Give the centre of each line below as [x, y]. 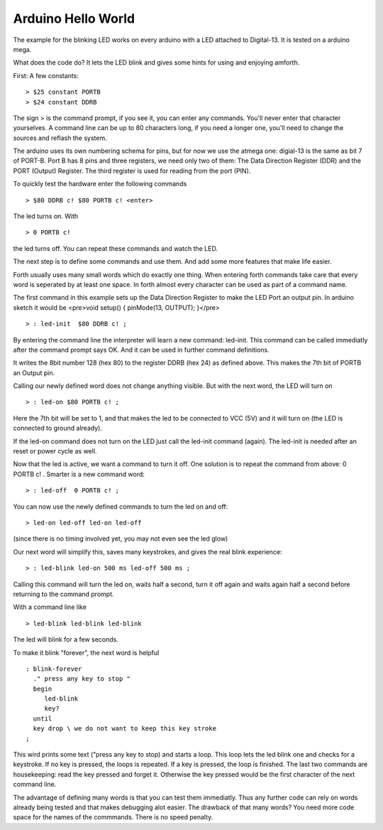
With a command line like [50, 607]
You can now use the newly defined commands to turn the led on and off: [121, 506]
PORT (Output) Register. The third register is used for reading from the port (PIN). [132, 171]
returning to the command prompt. [63, 594]
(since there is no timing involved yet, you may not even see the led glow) [121, 539]
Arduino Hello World [74, 18]
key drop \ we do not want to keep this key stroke [124, 729]
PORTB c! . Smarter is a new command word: [79, 474]
